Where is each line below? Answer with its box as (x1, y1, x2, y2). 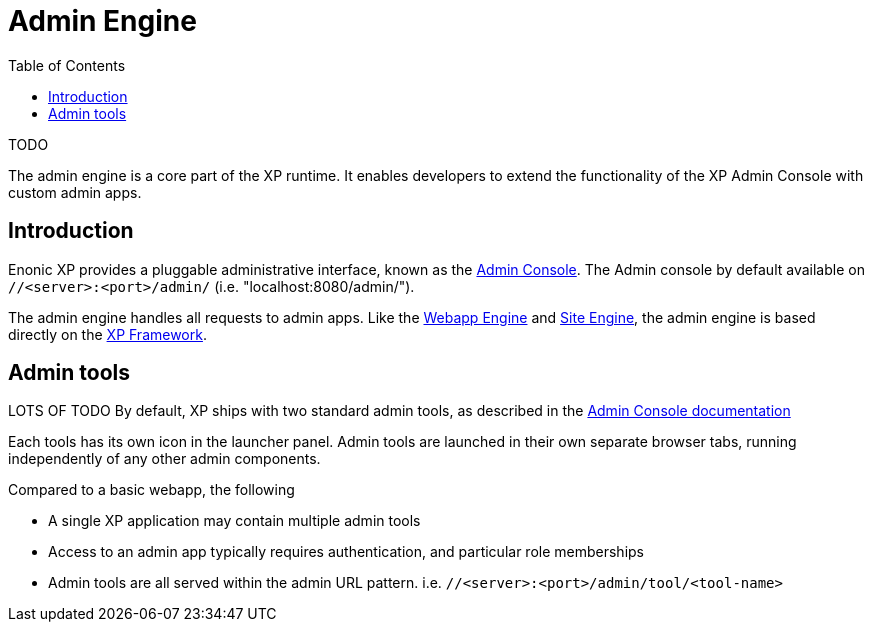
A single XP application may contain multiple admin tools (48, 512, 421, 530)
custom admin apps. (8, 183, 142, 201)
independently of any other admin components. (8, 450, 321, 468)
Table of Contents (8, 56, 126, 74)
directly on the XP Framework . (8, 325, 207, 343)
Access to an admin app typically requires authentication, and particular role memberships (48, 543, 644, 561)
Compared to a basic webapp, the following (8, 481, 295, 499)
